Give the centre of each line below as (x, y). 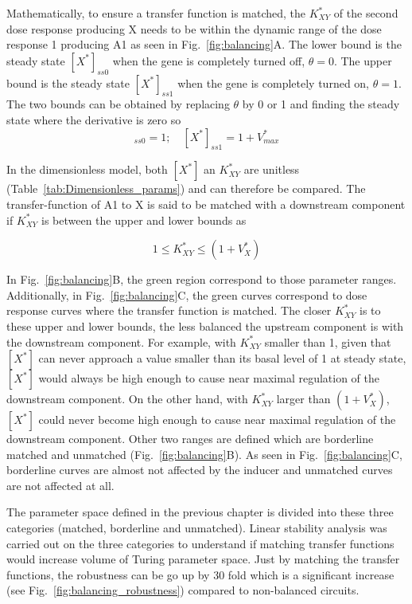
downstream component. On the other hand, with (127, 399)
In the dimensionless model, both (87, 169)
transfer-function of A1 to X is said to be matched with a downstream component (206, 204)
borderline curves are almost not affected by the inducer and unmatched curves (200, 470)
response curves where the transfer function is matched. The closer (169, 310)
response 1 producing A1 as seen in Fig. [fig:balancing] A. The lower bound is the (204, 44)
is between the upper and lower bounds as (144, 220)
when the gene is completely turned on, (274, 82)
